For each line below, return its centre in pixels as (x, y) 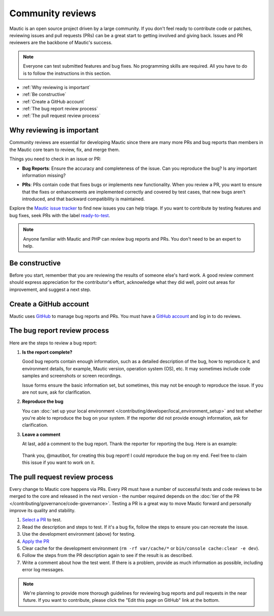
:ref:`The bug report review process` (60, 109)
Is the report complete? (47, 352)
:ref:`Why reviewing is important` (56, 87)
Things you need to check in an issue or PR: (55, 159)
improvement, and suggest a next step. (50, 289)
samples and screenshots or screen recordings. (72, 376)
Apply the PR (36, 541)
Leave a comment (41, 434)
